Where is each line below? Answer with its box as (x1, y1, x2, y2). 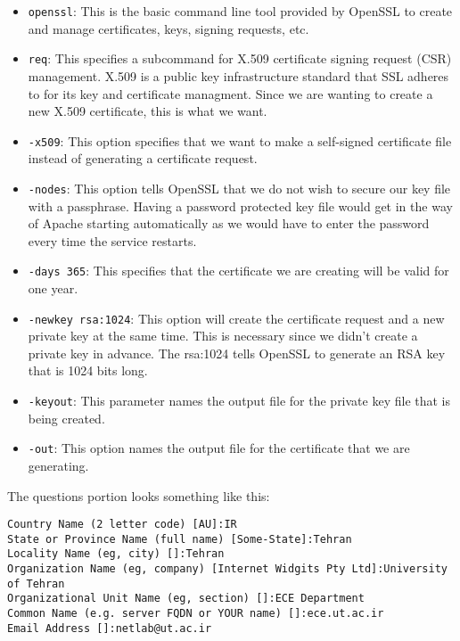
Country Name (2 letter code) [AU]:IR (7, 518, 237, 531)
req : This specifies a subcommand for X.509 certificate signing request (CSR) (28, 49, 452, 68)
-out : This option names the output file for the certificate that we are (28, 439, 410, 457)
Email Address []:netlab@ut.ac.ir (7, 621, 212, 635)
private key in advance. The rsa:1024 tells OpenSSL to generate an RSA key (28, 343, 446, 362)
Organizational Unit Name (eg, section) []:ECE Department (7, 592, 365, 605)
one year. (28, 279, 78, 298)
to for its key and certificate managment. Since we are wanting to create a (28, 84, 433, 103)
